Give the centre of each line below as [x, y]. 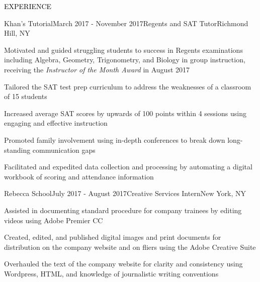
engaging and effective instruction [56, 123]
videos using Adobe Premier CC [54, 220]
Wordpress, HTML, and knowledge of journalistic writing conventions [111, 273]
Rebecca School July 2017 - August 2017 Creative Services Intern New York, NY [125, 193]
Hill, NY [17, 33]
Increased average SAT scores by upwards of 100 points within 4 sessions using [125, 113]
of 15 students [26, 96]
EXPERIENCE [28, 6]
